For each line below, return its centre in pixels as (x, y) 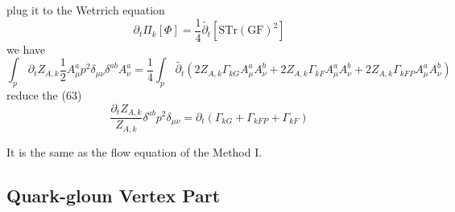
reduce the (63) (44, 95)
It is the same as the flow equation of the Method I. (134, 151)
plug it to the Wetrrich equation (86, 10)
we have (26, 49)
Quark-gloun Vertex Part (114, 195)
